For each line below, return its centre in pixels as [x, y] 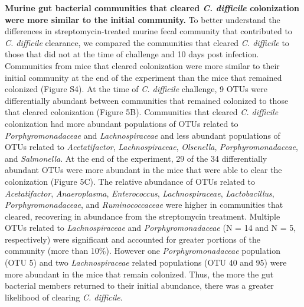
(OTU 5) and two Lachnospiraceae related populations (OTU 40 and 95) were [146, 262]
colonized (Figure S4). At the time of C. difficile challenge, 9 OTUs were [136, 89]
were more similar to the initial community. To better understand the [143, 19]
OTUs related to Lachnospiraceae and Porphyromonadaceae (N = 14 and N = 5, [151, 228]
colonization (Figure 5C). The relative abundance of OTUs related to [130, 181]
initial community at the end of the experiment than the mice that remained [143, 77]
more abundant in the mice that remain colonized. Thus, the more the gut [139, 274]
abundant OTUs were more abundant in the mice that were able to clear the [143, 170]
